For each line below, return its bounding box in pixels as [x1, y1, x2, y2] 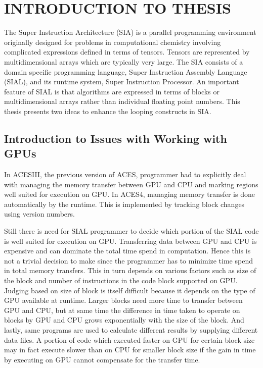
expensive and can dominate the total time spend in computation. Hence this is [4, 245, 251, 256]
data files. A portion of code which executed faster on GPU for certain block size [4, 334, 255, 345]
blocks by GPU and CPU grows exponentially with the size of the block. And [4, 314, 244, 325]
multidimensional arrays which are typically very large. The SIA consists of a [4, 56, 243, 67]
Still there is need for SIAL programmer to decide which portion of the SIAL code [4, 226, 259, 236]
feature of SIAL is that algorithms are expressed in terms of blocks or [4, 86, 220, 96]
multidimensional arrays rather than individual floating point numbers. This [4, 96, 240, 107]
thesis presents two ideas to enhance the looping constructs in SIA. [4, 106, 211, 116]
